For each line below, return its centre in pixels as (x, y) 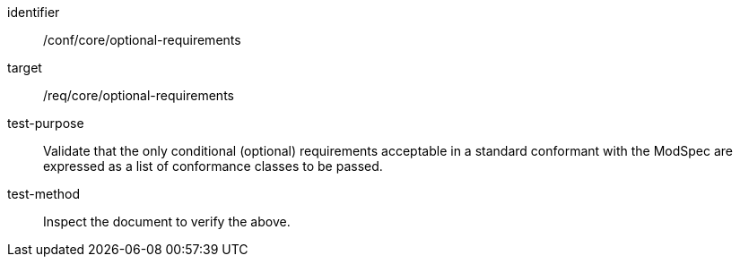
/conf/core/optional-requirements (142, 40)
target (25, 68)
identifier (34, 12)
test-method (44, 194)
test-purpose (46, 123)
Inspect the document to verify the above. (167, 221)
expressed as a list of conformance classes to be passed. (213, 166)
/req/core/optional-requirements (139, 95)
